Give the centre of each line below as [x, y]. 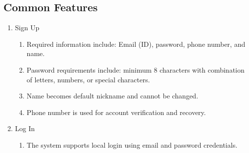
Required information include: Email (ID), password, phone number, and [136, 44]
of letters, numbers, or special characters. [88, 79]
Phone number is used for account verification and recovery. [116, 112]
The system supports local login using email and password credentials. [132, 144]
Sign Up [27, 28]
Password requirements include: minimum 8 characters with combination [136, 69]
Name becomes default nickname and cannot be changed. [113, 96]
